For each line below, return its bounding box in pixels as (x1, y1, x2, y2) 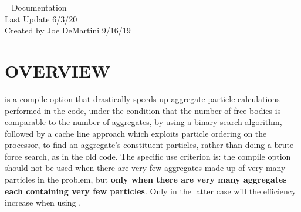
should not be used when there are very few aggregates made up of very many (5, 161, 286, 174)
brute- (274, 139, 296, 151)
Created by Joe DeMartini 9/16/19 (5, 24, 131, 36)
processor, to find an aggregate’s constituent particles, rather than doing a (5, 139, 272, 151)
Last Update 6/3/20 (5, 12, 77, 25)
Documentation (11, 1, 67, 13)
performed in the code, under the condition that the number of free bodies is (5, 104, 281, 116)
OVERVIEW (5, 58, 111, 82)
